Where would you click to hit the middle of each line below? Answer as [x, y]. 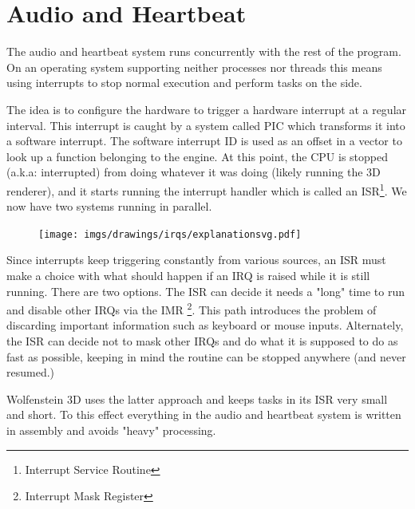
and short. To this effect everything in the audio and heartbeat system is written [204, 414]
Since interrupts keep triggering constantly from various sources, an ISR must [196, 260]
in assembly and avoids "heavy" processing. [111, 430]
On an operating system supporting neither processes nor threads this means [194, 67]
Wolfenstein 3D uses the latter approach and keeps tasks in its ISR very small [197, 399]
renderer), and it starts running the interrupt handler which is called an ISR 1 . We [207, 189]
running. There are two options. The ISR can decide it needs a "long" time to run [206, 291]
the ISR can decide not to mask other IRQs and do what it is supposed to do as [202, 341]
